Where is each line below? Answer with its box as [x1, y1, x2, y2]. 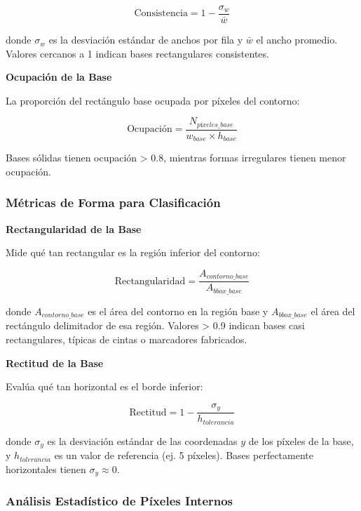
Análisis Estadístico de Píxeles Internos [6, 492, 233, 510]
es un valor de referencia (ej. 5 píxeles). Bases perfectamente [54, 448, 313, 463]
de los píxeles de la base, [248, 433, 354, 448]
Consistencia [134, 8, 188, 19]
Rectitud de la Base [6, 355, 104, 370]
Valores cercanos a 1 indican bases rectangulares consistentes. [6, 46, 269, 60]
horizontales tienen [6, 461, 86, 476]
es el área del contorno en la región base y [88, 303, 268, 318]
